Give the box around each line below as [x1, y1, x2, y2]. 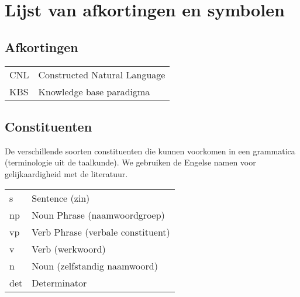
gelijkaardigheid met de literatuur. [5, 167, 128, 179]
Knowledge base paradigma [38, 84, 150, 98]
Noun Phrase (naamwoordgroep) [32, 208, 165, 222]
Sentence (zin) [32, 191, 90, 205]
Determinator [32, 275, 87, 289]
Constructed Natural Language [38, 67, 165, 81]
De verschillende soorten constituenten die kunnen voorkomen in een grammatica [5, 144, 295, 157]
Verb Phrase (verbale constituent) [32, 225, 170, 239]
